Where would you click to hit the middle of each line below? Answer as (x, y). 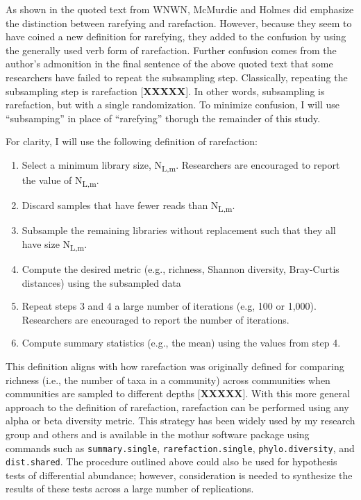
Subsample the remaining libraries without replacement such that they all (179, 230)
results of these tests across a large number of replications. (130, 489)
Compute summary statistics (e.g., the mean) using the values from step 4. (181, 343)
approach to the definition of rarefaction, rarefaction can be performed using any (177, 407)
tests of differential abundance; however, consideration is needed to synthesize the (179, 475)
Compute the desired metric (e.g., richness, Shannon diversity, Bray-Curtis (180, 269)
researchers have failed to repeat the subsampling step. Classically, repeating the (177, 77)
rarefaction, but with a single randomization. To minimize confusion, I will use (173, 105)
